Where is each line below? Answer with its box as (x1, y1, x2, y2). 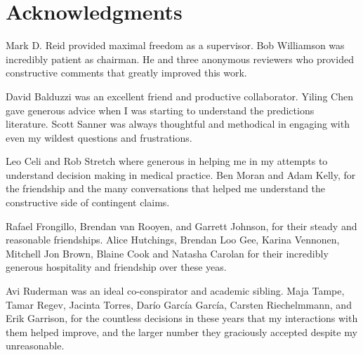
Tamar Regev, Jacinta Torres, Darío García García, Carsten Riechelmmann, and (6, 297, 352, 312)
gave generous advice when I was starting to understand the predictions (6, 102, 315, 117)
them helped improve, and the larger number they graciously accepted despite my (6, 324, 357, 339)
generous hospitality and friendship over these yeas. (6, 260, 227, 274)
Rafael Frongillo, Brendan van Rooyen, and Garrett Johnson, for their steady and (6, 218, 357, 233)
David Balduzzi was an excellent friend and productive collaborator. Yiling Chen (6, 88, 353, 103)
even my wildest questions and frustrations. (6, 130, 192, 145)
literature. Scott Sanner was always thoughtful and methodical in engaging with (6, 116, 350, 131)
